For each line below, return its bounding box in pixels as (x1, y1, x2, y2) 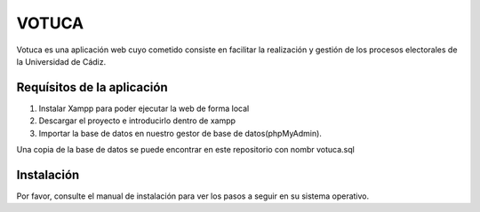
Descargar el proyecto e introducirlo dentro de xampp (38, 115, 236, 126)
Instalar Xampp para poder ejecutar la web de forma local (38, 103, 250, 114)
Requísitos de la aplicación (16, 80, 168, 95)
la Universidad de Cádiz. (16, 56, 107, 67)
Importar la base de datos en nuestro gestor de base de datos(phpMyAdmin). (38, 128, 322, 138)
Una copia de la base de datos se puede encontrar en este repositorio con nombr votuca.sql (16, 145, 355, 155)
